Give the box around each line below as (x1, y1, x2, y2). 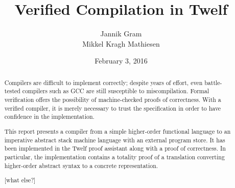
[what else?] (4, 176, 36, 184)
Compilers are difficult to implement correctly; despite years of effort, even (4, 78, 203, 87)
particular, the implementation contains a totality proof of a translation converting (4, 152, 225, 161)
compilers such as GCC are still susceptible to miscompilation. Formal (22, 87, 209, 95)
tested (4, 87, 20, 95)
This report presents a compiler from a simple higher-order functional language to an (4, 127, 231, 135)
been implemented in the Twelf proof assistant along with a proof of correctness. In (4, 144, 226, 153)
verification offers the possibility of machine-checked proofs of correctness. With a (4, 95, 221, 104)
